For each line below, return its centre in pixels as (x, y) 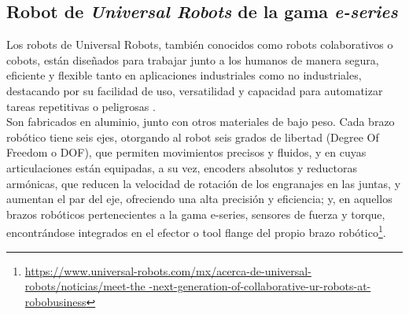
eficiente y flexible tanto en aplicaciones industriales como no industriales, (184, 75)
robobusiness (55, 301)
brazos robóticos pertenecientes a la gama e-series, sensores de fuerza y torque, (196, 214)
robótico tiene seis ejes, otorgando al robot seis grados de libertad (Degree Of (193, 137)
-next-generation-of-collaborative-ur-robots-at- (260, 286)
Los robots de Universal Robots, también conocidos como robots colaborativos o (200, 44)
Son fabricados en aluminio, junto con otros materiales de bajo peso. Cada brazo (201, 122)
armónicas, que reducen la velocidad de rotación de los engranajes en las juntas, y (204, 183)
